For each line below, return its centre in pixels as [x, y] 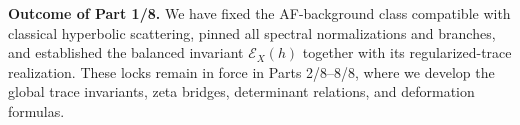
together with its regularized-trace [407, 52]
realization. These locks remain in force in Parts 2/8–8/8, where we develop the [251, 71]
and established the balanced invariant [126, 52]
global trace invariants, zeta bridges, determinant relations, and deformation [241, 91]
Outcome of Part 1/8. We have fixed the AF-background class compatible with [259, 13]
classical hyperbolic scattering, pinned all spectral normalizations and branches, [252, 32]
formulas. [36, 110]
